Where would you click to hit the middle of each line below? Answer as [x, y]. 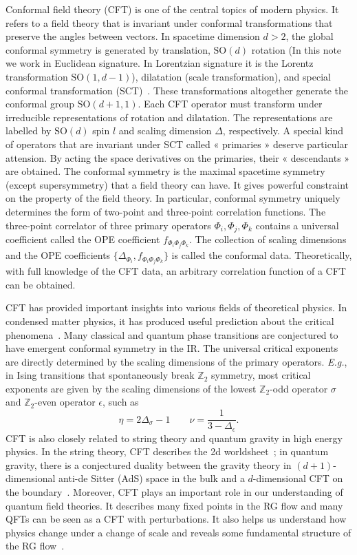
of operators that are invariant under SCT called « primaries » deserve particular [177, 144]
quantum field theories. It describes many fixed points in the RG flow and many [174, 505]
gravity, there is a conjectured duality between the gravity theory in [149, 464]
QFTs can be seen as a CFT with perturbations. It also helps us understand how [176, 519]
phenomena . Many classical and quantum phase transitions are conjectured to [172, 334]
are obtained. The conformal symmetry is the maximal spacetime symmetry [165, 171]
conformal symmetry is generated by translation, [108, 49]
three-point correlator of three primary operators [108, 225]
